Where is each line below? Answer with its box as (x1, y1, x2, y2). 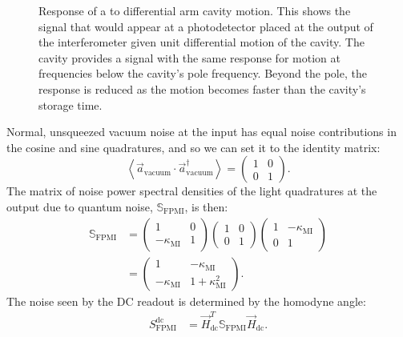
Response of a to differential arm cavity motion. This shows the (38, 2, 351, 18)
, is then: (184, 198, 228, 215)
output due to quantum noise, (6, 198, 153, 215)
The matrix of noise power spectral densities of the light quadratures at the (6, 183, 377, 199)
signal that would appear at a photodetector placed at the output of (38, 18, 373, 34)
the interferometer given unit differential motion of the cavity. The (38, 34, 365, 50)
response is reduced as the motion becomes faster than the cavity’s (38, 80, 366, 97)
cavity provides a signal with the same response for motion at (38, 49, 341, 66)
